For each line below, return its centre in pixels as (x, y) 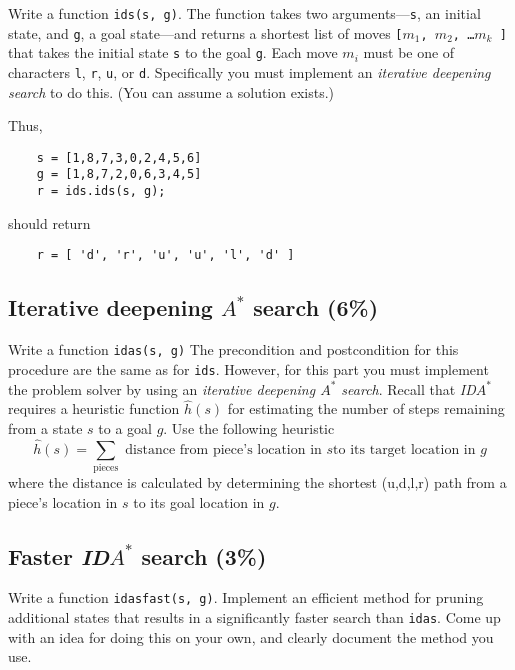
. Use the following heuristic (249, 427)
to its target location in (404, 449)
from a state (45, 427)
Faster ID (59, 555)
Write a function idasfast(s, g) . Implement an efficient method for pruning (246, 597)
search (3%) (204, 555)
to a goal (125, 427)
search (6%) (316, 307)
